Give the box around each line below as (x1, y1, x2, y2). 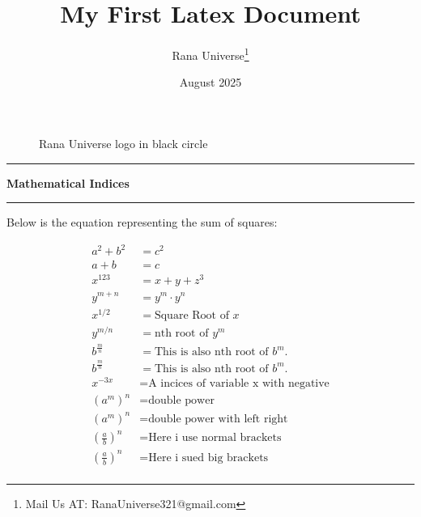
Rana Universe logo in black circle (39, 134, 208, 151)
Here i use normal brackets (148, 432, 282, 444)
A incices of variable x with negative (148, 377, 330, 389)
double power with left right (148, 413, 288, 425)
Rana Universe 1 (172, 44, 249, 63)
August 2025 (179, 74, 242, 91)
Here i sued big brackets (148, 451, 269, 464)
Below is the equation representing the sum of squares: (6, 214, 278, 231)
